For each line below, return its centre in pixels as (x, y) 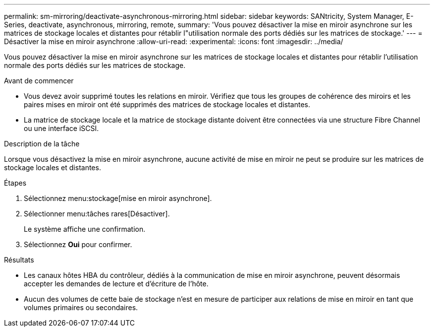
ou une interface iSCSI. (61, 128)
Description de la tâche (42, 144)
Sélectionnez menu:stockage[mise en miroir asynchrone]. (118, 198)
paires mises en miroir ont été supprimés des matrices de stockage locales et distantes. (167, 104)
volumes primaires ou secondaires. (81, 307)
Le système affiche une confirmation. (85, 229)
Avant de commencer (39, 81)
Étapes (15, 183)
